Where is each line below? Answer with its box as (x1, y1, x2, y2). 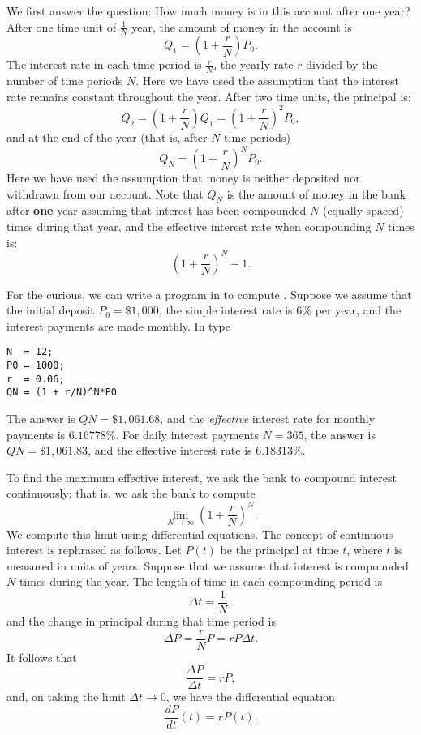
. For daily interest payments (115, 425, 259, 442)
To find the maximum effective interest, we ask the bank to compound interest (6, 468, 397, 485)
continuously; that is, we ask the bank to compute (6, 485, 256, 502)
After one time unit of (6, 18, 116, 35)
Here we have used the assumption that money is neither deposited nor (6, 169, 360, 186)
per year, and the (315, 301, 402, 318)
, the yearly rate (213, 56, 294, 73)
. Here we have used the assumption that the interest (135, 72, 399, 89)
